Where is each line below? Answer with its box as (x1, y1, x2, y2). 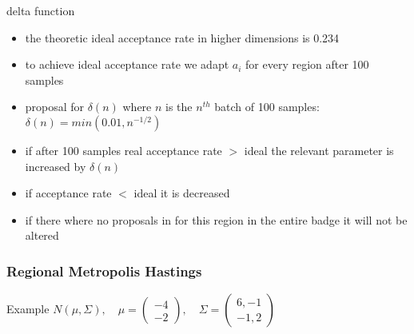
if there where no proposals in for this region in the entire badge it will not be (25, 211, 408, 228)
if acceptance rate (25, 185, 112, 201)
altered (25, 227, 59, 244)
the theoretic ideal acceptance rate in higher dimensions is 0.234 (25, 29, 340, 46)
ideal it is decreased (133, 185, 230, 201)
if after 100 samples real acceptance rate (25, 141, 222, 158)
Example (6, 300, 50, 317)
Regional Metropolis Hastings (6, 260, 202, 280)
